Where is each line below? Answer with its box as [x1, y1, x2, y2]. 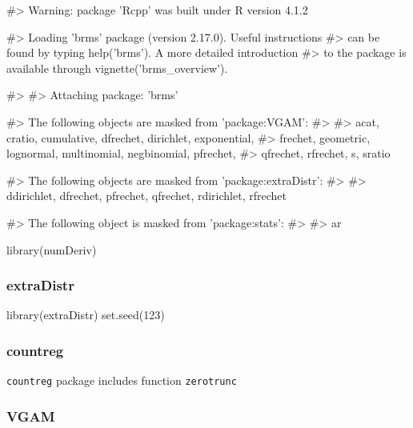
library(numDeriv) [6, 241, 97, 258]
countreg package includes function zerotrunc [6, 372, 237, 389]
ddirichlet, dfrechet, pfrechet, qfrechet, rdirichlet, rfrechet [6, 187, 287, 204]
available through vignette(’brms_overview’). [6, 59, 228, 76]
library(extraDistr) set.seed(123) [6, 306, 165, 323]
